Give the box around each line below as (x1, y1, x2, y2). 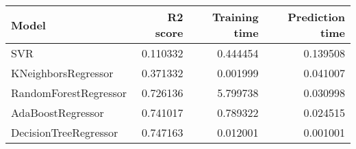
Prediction (288, 9, 345, 25)
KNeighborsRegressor (11, 65, 114, 81)
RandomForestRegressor (11, 85, 127, 100)
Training (212, 9, 259, 25)
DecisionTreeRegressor (11, 124, 118, 140)
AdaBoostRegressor (11, 105, 104, 120)
